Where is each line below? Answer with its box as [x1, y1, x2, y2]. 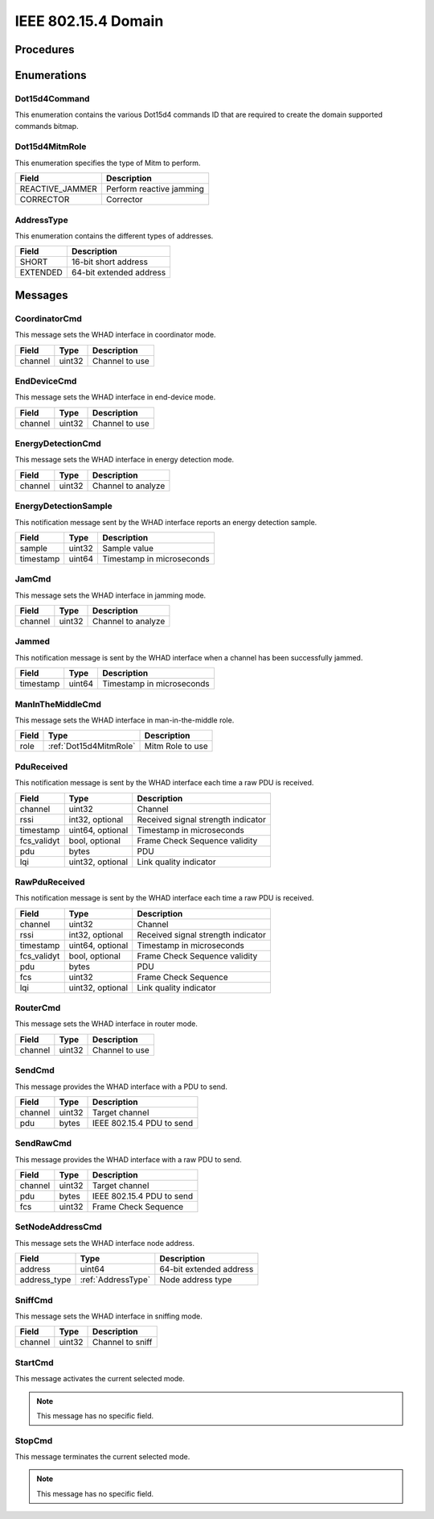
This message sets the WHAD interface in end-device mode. [14, 392, 216, 402]
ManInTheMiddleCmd [14, 698, 102, 710]
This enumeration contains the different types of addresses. [14, 231, 214, 241]
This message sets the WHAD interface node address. [14, 1238, 194, 1248]
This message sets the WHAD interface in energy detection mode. [14, 455, 235, 465]
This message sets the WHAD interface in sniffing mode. [14, 1311, 203, 1321]
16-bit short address [71, 256, 149, 267]
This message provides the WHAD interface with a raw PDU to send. [14, 1154, 242, 1164]
